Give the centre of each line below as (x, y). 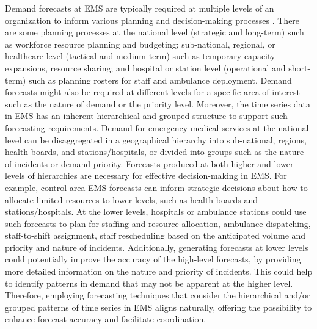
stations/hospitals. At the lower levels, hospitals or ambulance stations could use (156, 211)
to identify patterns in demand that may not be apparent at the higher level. (149, 283)
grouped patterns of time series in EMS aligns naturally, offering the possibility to (158, 307)
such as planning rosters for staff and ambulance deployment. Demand (160, 80)
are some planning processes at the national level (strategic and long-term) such (155, 32)
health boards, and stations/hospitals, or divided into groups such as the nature (155, 152)
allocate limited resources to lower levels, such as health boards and (131, 199)
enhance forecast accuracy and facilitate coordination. (106, 319)
